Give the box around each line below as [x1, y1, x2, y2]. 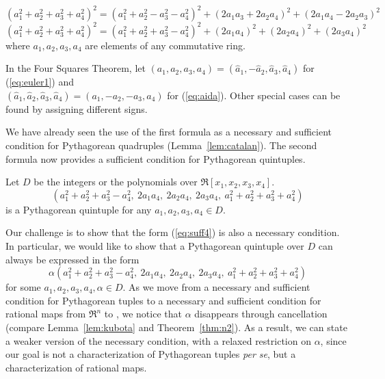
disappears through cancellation [194, 306, 328, 321]
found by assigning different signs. [5, 101, 148, 116]
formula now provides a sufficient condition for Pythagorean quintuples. [5, 151, 306, 166]
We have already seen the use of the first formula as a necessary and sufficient [5, 125, 332, 139]
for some [5, 280, 41, 294]
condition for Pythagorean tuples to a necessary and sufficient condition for [5, 293, 321, 307]
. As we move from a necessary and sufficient [122, 280, 310, 294]
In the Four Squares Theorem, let [5, 61, 146, 75]
